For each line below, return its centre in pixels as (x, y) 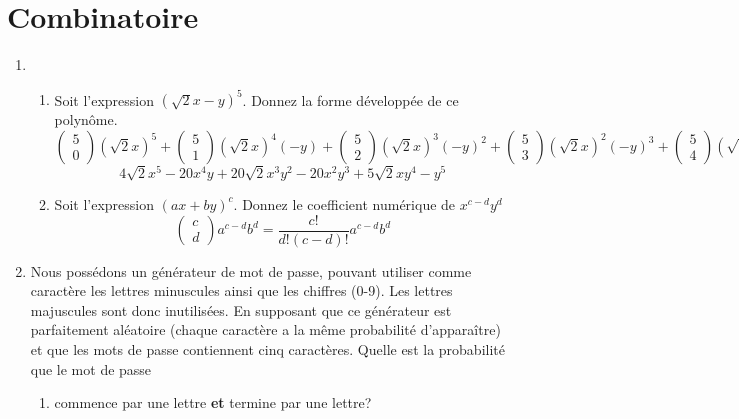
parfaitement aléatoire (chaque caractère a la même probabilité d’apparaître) (265, 329)
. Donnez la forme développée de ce (350, 99)
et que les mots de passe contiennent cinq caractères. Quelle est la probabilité (267, 349)
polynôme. (86, 119)
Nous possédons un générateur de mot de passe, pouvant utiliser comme (251, 270)
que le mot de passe (91, 368)
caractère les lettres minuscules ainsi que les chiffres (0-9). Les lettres (241, 290)
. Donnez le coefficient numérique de (344, 203)
